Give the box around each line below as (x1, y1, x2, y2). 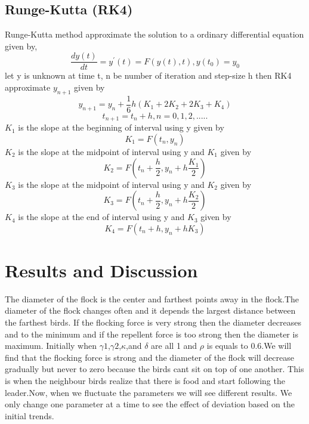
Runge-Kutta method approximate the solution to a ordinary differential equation (5, 28, 304, 41)
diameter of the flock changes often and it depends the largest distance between (5, 304, 296, 317)
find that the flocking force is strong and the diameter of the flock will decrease (5, 351, 294, 363)
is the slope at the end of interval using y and (18, 211, 185, 223)
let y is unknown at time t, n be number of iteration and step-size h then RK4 (5, 69, 292, 82)
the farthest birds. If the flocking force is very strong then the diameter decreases (5, 316, 301, 329)
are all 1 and (151, 339, 197, 352)
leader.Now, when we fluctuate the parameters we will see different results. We (5, 386, 292, 398)
